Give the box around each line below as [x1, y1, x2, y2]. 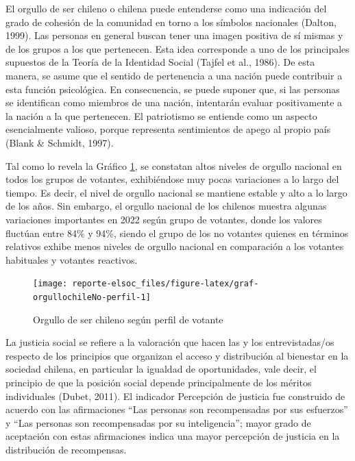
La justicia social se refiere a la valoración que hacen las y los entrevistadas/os [5, 335, 334, 349]
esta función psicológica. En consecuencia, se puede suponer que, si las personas [5, 82, 340, 96]
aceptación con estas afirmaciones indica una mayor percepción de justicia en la [5, 429, 340, 443]
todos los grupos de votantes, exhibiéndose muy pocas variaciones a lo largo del [5, 172, 339, 186]
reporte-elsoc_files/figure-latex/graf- [72, 279, 259, 289]
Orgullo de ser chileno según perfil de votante [33, 312, 223, 326]
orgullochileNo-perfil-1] [33, 292, 151, 302]
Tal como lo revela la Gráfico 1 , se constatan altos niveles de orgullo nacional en [5, 158, 342, 173]
